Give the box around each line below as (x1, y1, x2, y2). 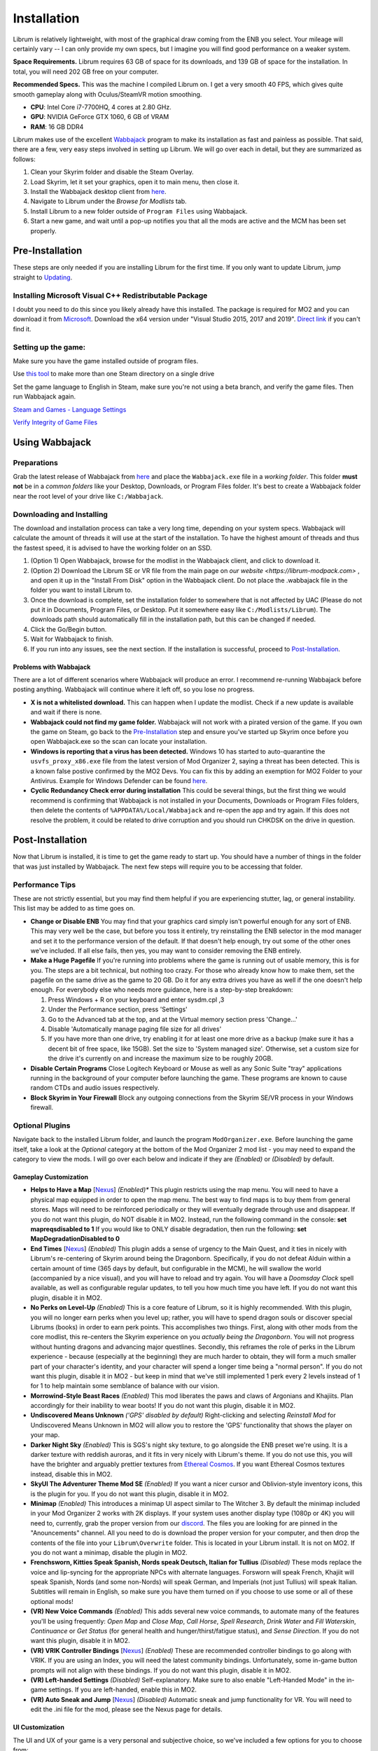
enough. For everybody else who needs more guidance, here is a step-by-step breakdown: (30, 985, 293, 994)
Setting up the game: (13, 342, 86, 352)
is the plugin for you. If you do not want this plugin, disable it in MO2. (30, 1489, 229, 1498)
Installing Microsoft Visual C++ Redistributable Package (13, 291, 208, 300)
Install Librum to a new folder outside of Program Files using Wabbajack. (30, 207, 248, 215)
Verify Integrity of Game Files (13, 417, 98, 427)
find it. (13, 324, 31, 333)
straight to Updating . (13, 273, 73, 282)
